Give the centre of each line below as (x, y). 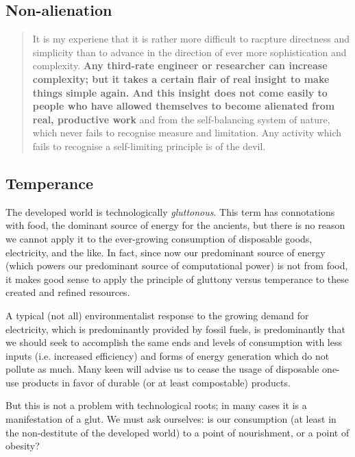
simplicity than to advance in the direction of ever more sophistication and (189, 52)
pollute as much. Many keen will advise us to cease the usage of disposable (162, 369)
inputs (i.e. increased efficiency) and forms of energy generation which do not (168, 355)
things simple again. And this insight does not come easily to (180, 92)
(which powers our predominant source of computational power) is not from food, (177, 265)
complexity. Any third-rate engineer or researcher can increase (180, 65)
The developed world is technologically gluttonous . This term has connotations (170, 211)
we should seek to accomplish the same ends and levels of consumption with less (174, 342)
